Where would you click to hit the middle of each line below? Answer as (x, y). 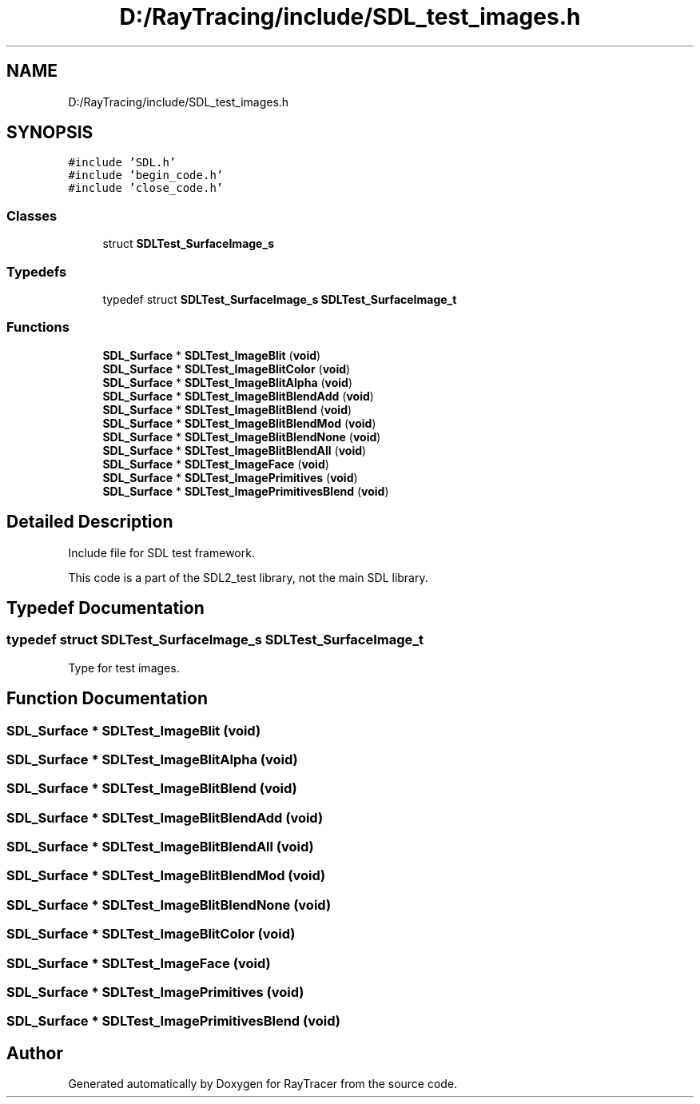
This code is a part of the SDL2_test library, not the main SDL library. (248, 577)
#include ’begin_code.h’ (146, 175)
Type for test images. (124, 668)
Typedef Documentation (105, 608)
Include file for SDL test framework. (161, 552)
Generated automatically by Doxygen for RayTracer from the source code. (263, 1084)
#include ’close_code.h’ (146, 188)
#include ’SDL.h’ (122, 163)
